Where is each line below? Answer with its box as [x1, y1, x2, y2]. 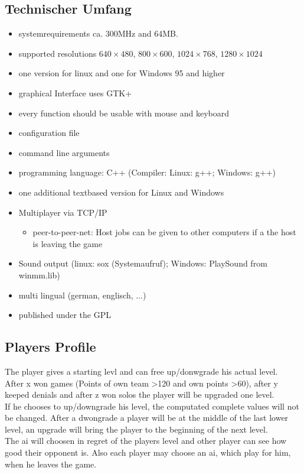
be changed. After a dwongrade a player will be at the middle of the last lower [5, 411, 289, 424]
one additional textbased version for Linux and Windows [18, 186, 224, 198]
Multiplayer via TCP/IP [18, 206, 107, 218]
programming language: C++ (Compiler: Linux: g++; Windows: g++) [18, 166, 276, 178]
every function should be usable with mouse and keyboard [18, 106, 229, 119]
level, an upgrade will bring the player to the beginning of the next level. [5, 423, 268, 435]
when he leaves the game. [5, 457, 97, 470]
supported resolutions [18, 47, 97, 59]
